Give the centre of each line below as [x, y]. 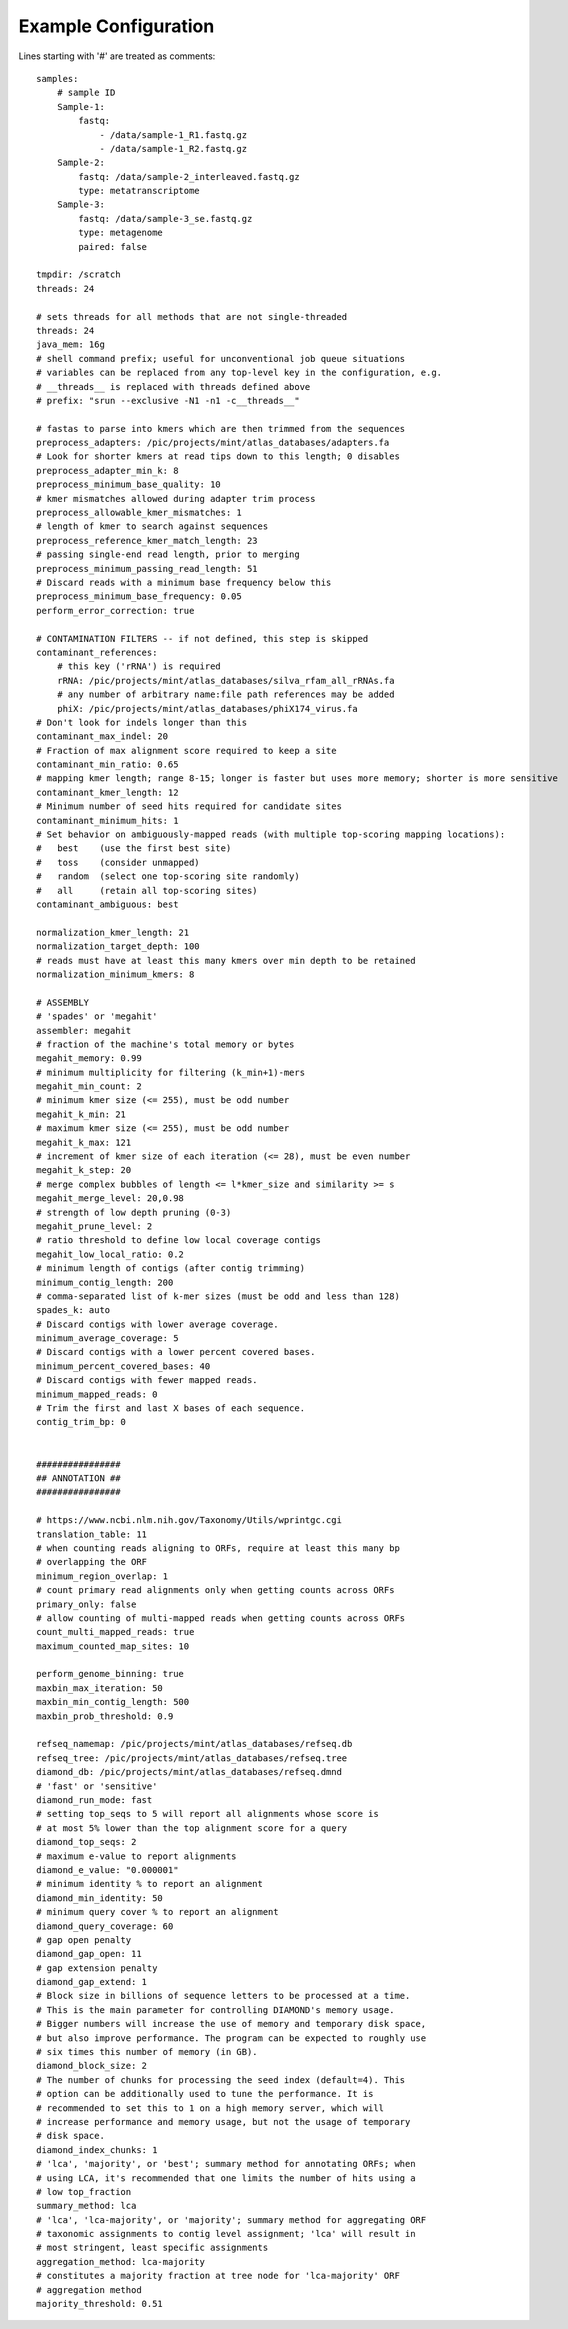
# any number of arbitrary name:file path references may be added [225, 694]
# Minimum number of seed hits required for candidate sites [189, 806]
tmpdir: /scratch [78, 274]
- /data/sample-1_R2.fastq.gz [173, 148]
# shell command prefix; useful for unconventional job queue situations [221, 358]
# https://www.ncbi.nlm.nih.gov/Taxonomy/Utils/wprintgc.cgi [189, 1520]
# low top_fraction [84, 2191]
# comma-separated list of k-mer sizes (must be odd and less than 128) [218, 1296]
